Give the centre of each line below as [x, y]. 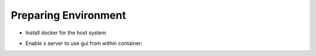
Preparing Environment [68, 15]
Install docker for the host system [66, 33]
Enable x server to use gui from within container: [84, 43]
